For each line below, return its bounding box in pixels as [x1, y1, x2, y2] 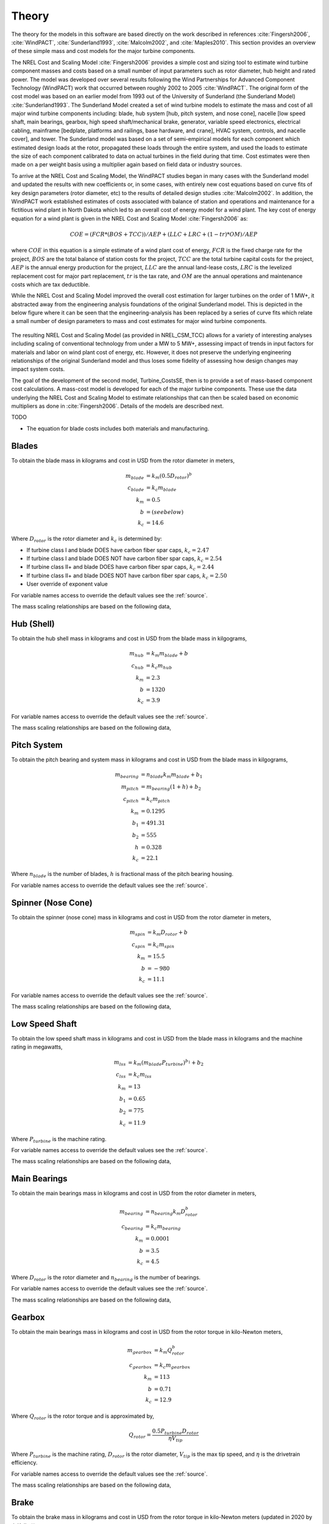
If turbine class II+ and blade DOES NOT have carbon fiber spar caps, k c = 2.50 [26, 572, 227, 580]
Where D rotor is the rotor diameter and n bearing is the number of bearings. [11, 1274, 201, 1283]
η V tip [168, 1434, 183, 1443]
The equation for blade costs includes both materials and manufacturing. [26, 424, 210, 432]
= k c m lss [128, 1071, 152, 1079]
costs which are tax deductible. [11, 280, 90, 288]
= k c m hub [146, 662, 172, 671]
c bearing [121, 1223, 143, 1231]
